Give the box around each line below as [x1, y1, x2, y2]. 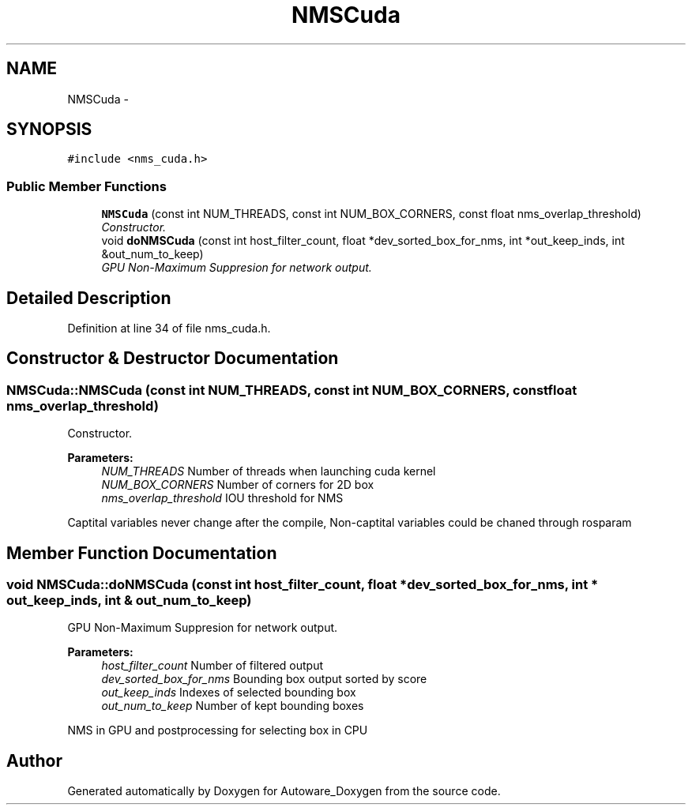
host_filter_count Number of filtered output [101, 659, 324, 673]
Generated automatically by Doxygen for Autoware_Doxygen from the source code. [67, 784, 501, 798]
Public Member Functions [6, 178, 167, 194]
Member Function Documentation [6, 543, 277, 563]
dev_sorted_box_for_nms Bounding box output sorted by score [101, 672, 427, 686]
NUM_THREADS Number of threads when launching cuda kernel [101, 464, 436, 479]
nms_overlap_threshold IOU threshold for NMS [101, 491, 344, 505]
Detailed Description [6, 287, 171, 308]
